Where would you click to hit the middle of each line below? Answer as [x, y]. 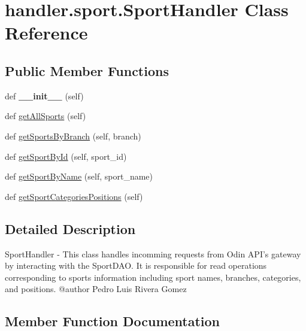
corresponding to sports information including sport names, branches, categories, [153, 277]
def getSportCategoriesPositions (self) [74, 196]
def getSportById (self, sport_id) [66, 156]
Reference [46, 33]
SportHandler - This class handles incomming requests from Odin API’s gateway [153, 253]
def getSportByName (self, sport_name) [79, 176]
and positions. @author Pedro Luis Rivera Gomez [96, 289]
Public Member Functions [87, 70]
